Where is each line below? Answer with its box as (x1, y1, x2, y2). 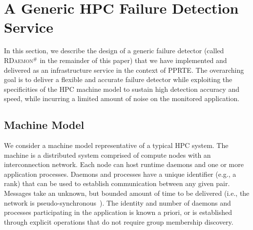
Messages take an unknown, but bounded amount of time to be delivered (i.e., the (4, 188, 250, 198)
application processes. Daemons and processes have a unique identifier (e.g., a (4, 168, 236, 179)
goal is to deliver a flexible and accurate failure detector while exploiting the (4, 74, 232, 84)
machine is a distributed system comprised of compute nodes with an (4, 149, 211, 160)
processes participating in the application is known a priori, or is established (4, 207, 232, 217)
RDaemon (4, 55, 33, 65)
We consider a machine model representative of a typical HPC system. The (4, 140, 229, 150)
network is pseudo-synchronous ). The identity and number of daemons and (4, 197, 231, 208)
